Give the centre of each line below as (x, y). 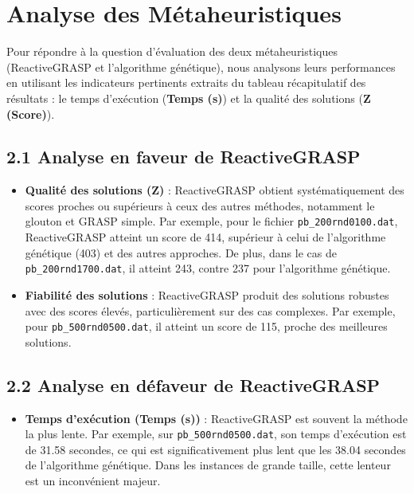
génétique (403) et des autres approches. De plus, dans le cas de (181, 252)
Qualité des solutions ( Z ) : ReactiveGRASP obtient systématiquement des (215, 190)
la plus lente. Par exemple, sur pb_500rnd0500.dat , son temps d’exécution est (216, 434)
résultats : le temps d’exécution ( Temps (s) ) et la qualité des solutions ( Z (189, 98)
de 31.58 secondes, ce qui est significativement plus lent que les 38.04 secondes (215, 449)
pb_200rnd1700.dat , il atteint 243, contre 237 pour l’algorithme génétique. (208, 268)
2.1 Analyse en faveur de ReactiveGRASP (184, 157)
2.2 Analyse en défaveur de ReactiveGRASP (193, 384)
